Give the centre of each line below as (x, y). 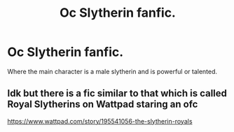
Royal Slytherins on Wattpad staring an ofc (103, 104)
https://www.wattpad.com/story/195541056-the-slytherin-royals (100, 121)
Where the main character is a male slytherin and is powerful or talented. (112, 71)
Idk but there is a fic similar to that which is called (117, 93)
